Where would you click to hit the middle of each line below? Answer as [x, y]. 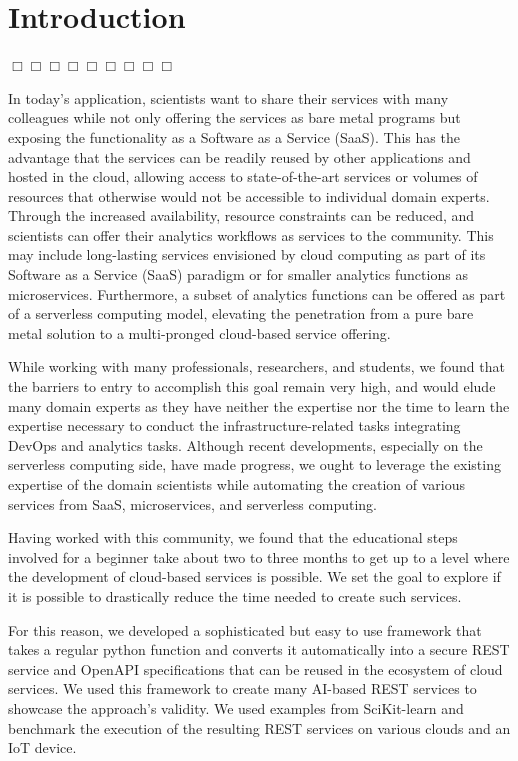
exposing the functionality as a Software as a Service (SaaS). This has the [234, 136]
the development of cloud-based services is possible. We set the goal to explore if [254, 576]
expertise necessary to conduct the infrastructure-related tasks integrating [234, 425]
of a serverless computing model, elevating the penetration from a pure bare [241, 313]
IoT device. [42, 747]
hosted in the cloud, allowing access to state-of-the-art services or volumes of [243, 176]
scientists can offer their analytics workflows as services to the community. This [251, 234]
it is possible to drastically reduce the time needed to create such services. [235, 595]
